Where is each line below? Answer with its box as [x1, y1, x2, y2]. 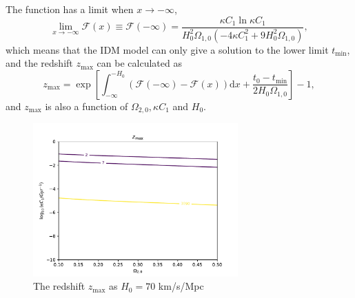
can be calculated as [97, 56, 182, 70]
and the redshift [6, 56, 73, 70]
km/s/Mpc [158, 279, 204, 293]
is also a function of [45, 98, 128, 113]
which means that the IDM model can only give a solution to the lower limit [6, 42, 329, 56]
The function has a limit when [6, 2, 134, 16]
